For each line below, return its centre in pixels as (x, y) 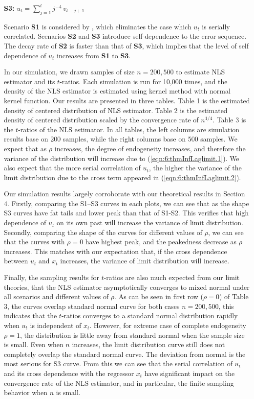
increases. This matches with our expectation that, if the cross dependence (116, 251)
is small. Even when (34, 344)
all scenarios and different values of (56, 296)
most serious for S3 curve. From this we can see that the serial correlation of (118, 364)
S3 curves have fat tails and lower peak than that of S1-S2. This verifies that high (126, 213)
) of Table (234, 296)
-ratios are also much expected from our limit (172, 277)
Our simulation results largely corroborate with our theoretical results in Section (125, 194)
